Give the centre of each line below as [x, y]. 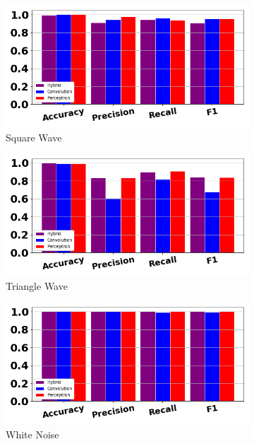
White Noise [32, 434]
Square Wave [34, 137]
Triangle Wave [37, 285]
